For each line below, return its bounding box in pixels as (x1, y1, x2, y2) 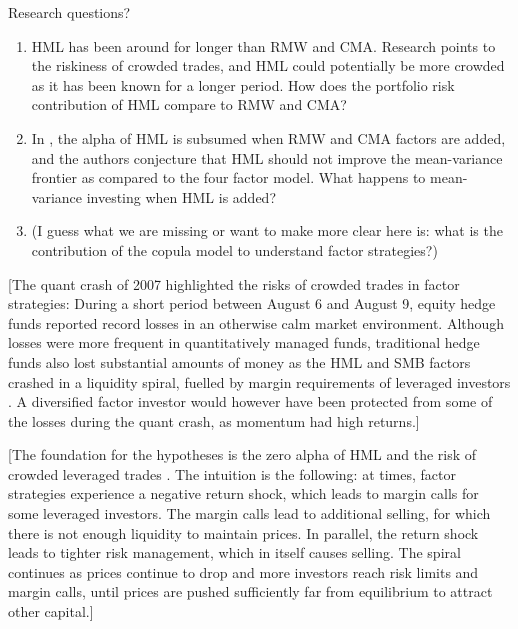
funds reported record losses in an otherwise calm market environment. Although (8, 312, 505, 333)
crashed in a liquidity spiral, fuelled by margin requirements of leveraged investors (8, 371, 511, 392)
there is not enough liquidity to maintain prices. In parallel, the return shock (8, 522, 479, 543)
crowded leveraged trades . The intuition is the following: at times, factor (8, 463, 456, 484)
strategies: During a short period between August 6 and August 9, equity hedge (8, 293, 496, 314)
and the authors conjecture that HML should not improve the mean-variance (31, 147, 503, 168)
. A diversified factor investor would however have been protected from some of (8, 391, 493, 412)
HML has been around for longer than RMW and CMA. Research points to (31, 35, 496, 56)
